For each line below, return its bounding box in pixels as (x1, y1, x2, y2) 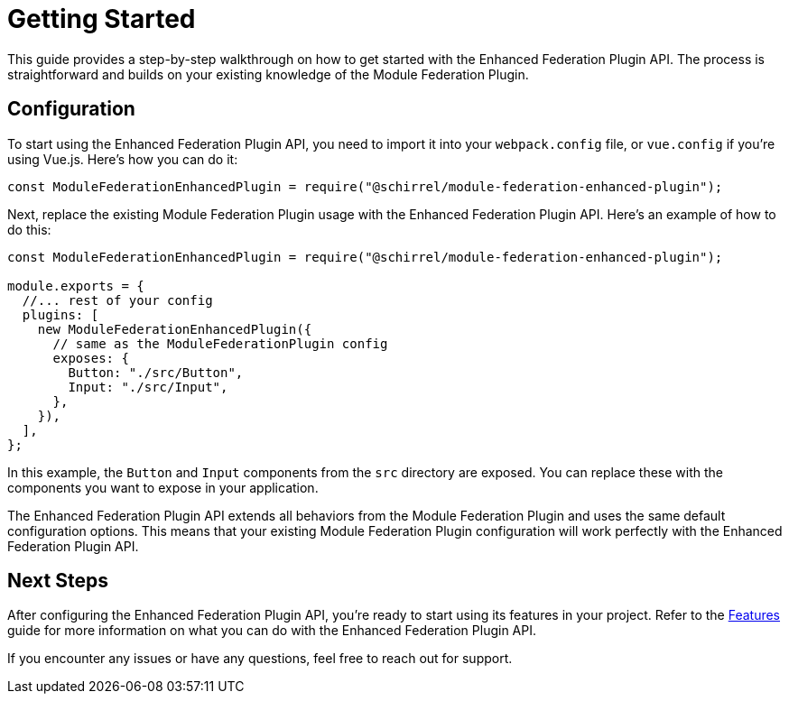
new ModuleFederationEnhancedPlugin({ (37, 321, 312, 337)
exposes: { (52, 350, 129, 365)
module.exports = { (7, 278, 144, 293)
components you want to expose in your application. (7, 479, 319, 495)
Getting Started (7, 4, 196, 34)
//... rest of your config (22, 292, 213, 308)
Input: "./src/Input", (68, 379, 228, 394)
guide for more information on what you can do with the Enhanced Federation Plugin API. (7, 623, 537, 639)
